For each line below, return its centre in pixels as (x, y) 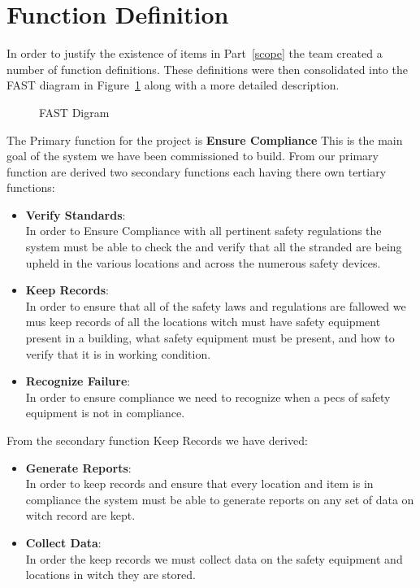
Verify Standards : (76, 214)
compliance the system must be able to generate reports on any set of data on (220, 499)
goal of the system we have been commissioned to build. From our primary (193, 156)
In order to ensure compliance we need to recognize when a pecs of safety (208, 396)
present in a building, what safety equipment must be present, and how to (210, 338)
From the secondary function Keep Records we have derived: (157, 440)
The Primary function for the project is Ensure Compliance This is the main (205, 139)
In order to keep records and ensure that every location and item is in (199, 483)
